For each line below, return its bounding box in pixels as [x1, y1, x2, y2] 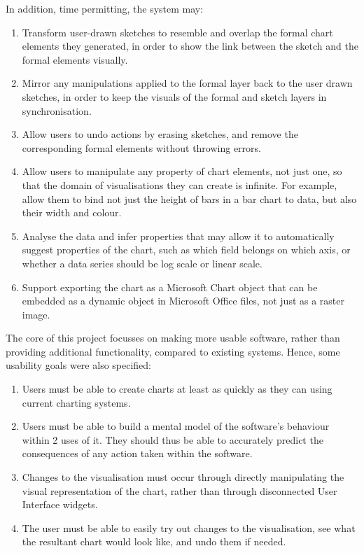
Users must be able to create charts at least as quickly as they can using [22, 381, 332, 396]
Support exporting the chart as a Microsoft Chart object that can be [22, 279, 318, 294]
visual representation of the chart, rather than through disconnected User [22, 483, 337, 498]
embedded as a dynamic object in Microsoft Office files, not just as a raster [22, 293, 345, 308]
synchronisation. [22, 103, 92, 118]
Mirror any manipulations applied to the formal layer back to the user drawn [22, 76, 353, 90]
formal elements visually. [22, 52, 128, 66]
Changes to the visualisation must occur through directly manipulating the [22, 470, 344, 484]
